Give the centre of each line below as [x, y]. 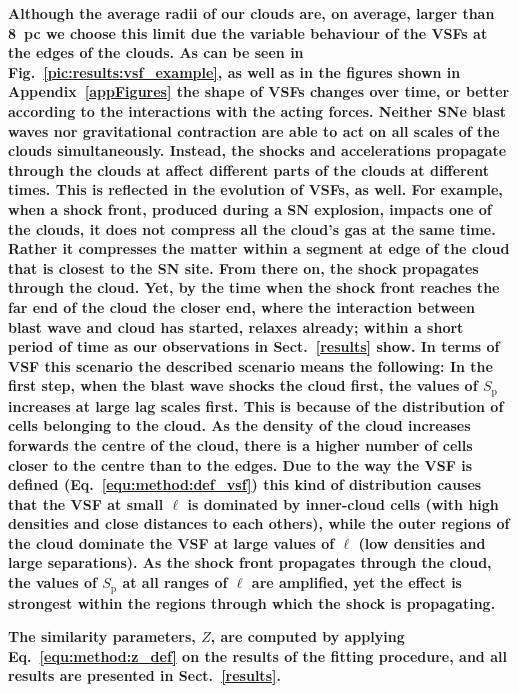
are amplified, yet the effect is [356, 582]
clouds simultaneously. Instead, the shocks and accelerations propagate [257, 150]
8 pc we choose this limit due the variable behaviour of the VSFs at [248, 32]
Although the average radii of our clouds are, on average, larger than [251, 13]
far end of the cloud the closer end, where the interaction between [242, 306]
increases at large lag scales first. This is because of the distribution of [256, 405]
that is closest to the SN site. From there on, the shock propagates [243, 267]
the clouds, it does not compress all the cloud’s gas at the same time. [252, 228]
